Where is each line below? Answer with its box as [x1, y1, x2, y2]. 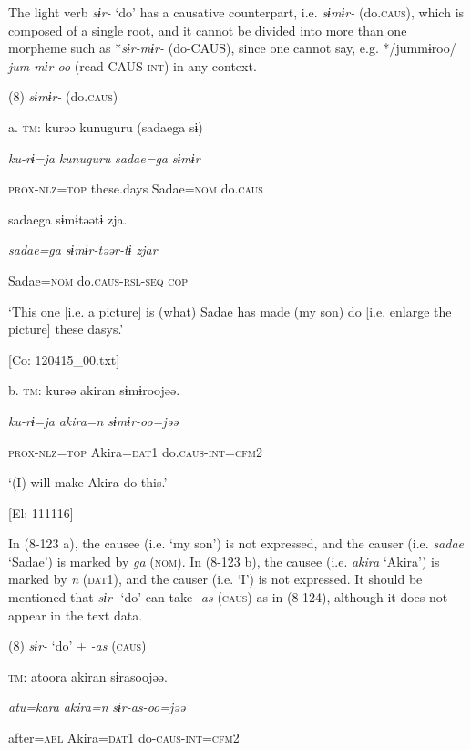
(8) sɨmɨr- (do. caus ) [8, 87, 118, 106]
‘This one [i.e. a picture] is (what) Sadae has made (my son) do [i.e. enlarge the [8, 301, 452, 320]
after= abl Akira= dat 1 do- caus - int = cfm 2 [8, 728, 240, 747]
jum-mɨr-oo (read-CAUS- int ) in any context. [8, 56, 257, 75]
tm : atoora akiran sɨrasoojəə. [8, 666, 168, 685]
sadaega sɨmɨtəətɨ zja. [8, 209, 128, 228]
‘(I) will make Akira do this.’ [8, 473, 168, 492]
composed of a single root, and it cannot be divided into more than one [8, 20, 407, 39]
